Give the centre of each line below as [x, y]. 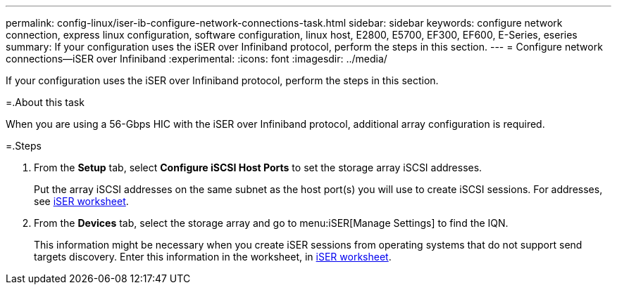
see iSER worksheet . [81, 201]
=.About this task [45, 102]
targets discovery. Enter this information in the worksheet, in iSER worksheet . [213, 257]
